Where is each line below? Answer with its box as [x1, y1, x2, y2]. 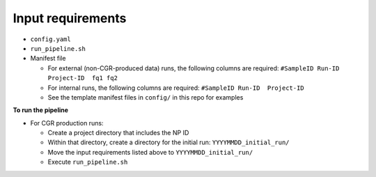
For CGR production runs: [30, 118, 104, 127]
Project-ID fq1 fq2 [47, 74, 118, 82]
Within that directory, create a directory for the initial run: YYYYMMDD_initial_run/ [47, 138, 290, 146]
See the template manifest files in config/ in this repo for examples [47, 93, 244, 101]
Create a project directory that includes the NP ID [47, 129, 189, 137]
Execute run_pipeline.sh [47, 157, 128, 167]
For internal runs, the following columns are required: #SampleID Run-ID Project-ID [47, 84, 304, 92]
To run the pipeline [13, 106, 69, 114]
